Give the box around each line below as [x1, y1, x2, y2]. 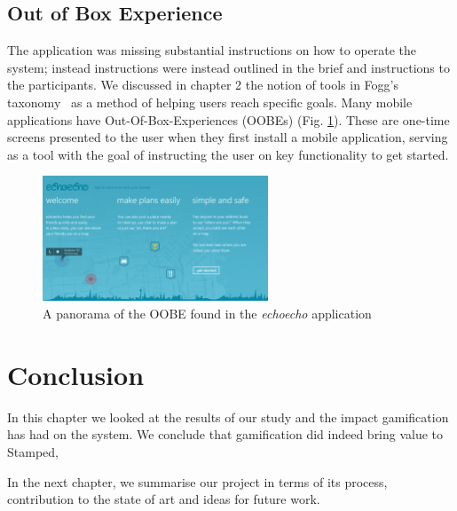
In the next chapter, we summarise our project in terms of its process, [7, 472, 388, 491]
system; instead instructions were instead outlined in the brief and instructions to [7, 58, 450, 76]
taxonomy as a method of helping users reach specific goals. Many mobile [7, 92, 413, 111]
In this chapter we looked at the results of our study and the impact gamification [7, 407, 449, 426]
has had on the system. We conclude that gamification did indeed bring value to [7, 425, 444, 444]
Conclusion [7, 356, 145, 392]
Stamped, [7, 442, 59, 460]
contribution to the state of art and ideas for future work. [7, 490, 320, 508]
